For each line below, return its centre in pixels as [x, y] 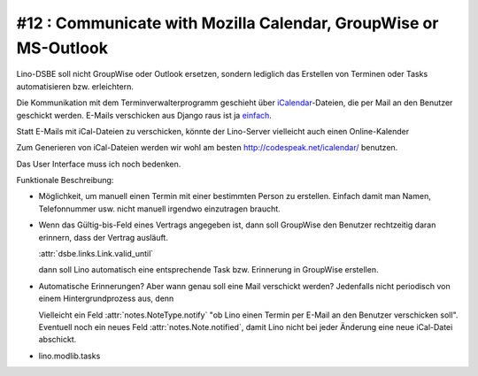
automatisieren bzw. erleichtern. [75, 86]
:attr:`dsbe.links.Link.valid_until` [96, 254]
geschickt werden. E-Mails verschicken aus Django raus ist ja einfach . [144, 115]
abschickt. [58, 340]
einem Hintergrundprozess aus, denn [106, 299]
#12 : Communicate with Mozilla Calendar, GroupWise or [227, 23]
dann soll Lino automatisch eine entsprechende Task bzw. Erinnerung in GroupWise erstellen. [208, 270]
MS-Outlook [62, 48]
